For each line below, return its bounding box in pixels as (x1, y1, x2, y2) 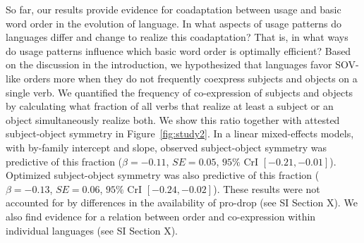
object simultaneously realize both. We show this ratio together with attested (6, 112, 340, 127)
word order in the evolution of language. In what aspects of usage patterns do (6, 15, 342, 30)
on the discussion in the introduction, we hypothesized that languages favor (6, 57, 332, 72)
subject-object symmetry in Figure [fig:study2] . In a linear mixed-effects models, (6, 126, 354, 141)
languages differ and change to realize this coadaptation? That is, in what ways (6, 30, 348, 44)
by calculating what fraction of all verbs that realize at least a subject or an (6, 99, 334, 113)
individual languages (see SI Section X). (6, 223, 178, 237)
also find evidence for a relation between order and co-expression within (6, 208, 316, 223)
